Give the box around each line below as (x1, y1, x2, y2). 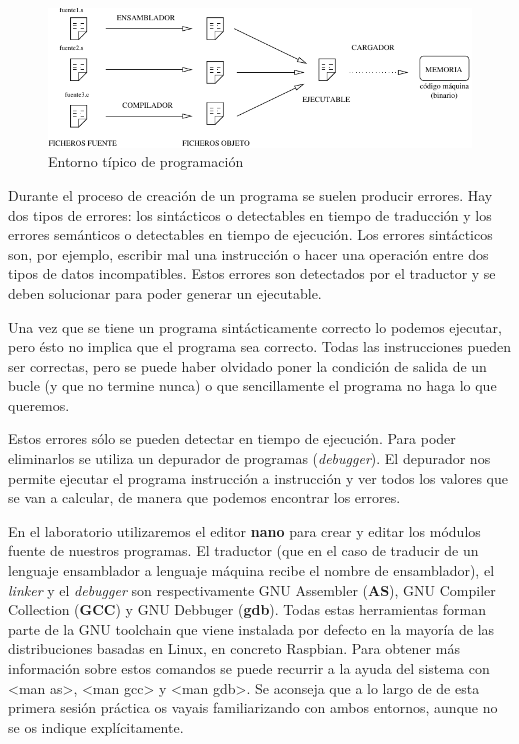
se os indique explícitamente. (8, 716, 184, 737)
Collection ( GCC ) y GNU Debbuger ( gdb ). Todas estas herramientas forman (8, 599, 486, 620)
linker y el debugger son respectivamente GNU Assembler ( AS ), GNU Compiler (8, 579, 496, 600)
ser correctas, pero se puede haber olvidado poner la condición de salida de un (8, 355, 487, 376)
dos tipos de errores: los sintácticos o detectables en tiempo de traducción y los (8, 204, 492, 225)
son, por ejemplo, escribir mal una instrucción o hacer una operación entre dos (8, 243, 489, 264)
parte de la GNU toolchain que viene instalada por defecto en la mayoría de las (8, 618, 495, 639)
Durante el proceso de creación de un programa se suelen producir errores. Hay (8, 184, 493, 205)
